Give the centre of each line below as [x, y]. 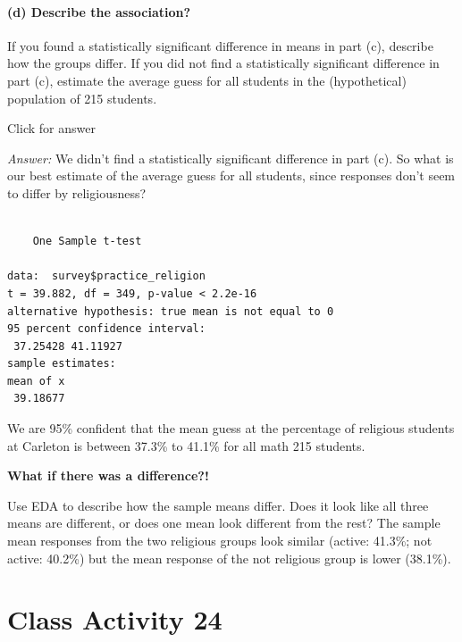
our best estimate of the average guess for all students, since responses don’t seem [231, 175]
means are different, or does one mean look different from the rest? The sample [224, 523]
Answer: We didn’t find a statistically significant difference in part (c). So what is [231, 158]
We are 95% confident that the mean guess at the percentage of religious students [231, 428]
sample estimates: [62, 364]
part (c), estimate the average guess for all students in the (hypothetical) [207, 80]
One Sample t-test [87, 242]
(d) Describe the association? [99, 11]
